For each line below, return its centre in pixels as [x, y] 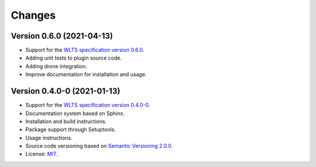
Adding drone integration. [56, 66]
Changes [33, 15]
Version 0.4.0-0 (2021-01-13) [66, 91]
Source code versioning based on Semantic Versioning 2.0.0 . [99, 146]
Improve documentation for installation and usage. [86, 74]
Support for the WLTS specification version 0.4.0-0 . [88, 105]
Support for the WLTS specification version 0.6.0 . [85, 50]
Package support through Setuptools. [71, 130]
